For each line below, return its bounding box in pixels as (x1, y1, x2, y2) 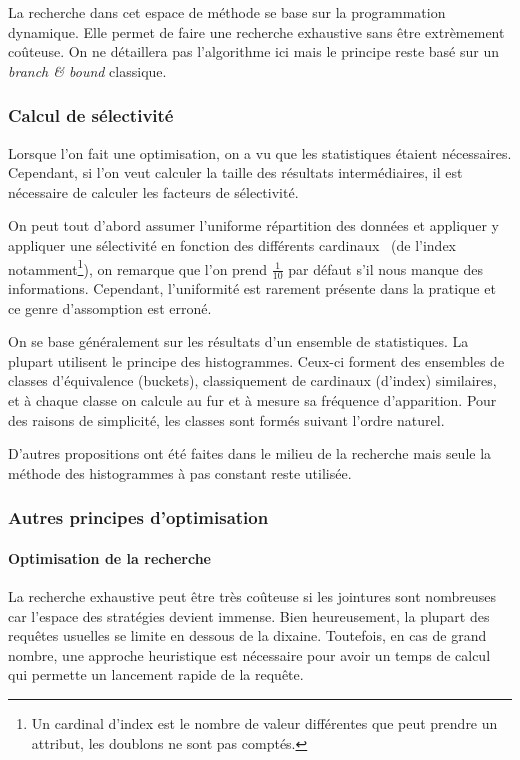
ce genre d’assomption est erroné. (8, 297, 212, 318)
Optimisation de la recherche (8, 547, 211, 568)
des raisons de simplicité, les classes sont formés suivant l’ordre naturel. (8, 409, 445, 430)
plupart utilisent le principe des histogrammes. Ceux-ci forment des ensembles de (8, 350, 505, 371)
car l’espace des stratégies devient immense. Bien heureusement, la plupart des (8, 605, 490, 626)
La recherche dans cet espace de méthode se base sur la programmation (8, 2, 446, 22)
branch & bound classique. (8, 60, 167, 81)
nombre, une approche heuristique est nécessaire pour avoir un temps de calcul (8, 644, 491, 665)
